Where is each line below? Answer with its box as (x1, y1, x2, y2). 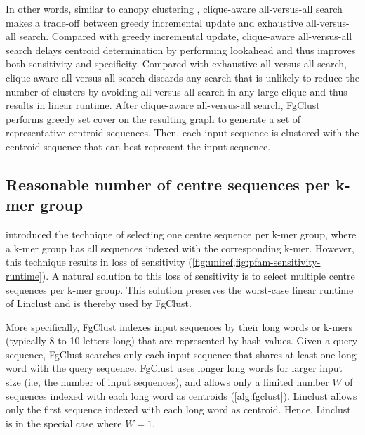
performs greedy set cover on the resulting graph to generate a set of (6, 111, 301, 126)
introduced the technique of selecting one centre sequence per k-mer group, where (6, 227, 357, 242)
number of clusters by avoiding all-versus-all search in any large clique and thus (6, 84, 347, 98)
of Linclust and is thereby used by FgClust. (6, 296, 192, 311)
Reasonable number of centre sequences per (6, 173, 330, 195)
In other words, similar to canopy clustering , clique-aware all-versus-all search (6, 1, 343, 15)
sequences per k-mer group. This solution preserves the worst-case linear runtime (6, 282, 354, 297)
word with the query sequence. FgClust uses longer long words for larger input (6, 361, 343, 375)
